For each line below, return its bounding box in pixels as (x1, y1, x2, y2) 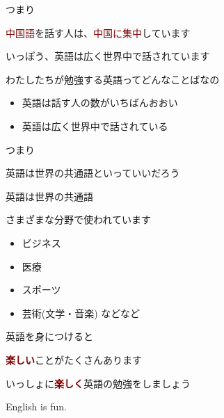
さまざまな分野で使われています (6, 212, 151, 227)
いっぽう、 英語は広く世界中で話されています (6, 49, 210, 63)
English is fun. (6, 399, 67, 414)
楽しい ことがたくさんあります (6, 352, 142, 367)
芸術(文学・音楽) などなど (22, 305, 141, 320)
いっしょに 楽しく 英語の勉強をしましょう (6, 376, 191, 390)
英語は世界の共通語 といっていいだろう (6, 166, 180, 180)
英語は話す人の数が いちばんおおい (22, 95, 178, 110)
